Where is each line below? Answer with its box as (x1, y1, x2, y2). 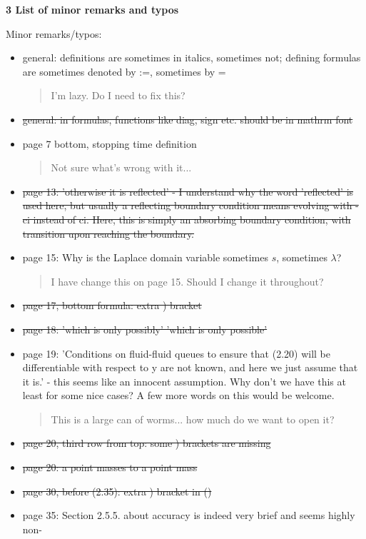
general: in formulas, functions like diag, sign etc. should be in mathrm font (22, 111, 353, 126)
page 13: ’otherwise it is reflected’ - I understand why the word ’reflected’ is (22, 183, 354, 198)
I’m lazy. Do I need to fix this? (51, 88, 185, 103)
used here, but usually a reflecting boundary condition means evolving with (22, 198, 352, 213)
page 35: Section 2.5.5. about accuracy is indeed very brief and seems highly (22, 508, 355, 523)
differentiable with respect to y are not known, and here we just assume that (22, 360, 358, 375)
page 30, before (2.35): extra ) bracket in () (22, 483, 212, 498)
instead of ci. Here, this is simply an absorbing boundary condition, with (33, 211, 351, 226)
